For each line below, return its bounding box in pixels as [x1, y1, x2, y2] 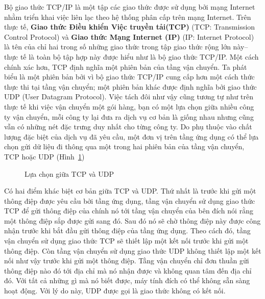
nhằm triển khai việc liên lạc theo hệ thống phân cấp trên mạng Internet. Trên [4, 11, 251, 22]
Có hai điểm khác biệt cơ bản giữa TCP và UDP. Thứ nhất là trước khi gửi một [4, 185, 256, 196]
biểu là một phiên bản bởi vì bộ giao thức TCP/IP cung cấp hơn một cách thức [4, 71, 255, 82]
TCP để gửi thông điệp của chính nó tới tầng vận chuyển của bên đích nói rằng [4, 205, 253, 216]
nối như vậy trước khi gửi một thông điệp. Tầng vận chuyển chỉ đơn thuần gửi [4, 255, 249, 266]
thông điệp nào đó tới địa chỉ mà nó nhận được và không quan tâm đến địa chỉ [4, 265, 252, 276]
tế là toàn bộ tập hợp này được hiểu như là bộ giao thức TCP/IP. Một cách [20, 51, 259, 62]
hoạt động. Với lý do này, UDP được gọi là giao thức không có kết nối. [4, 285, 226, 296]
